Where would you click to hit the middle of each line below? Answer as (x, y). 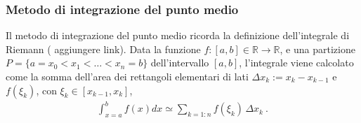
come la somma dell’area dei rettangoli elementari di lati (127, 76)
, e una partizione (317, 49)
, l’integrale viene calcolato (296, 63)
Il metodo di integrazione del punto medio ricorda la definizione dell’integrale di (178, 35)
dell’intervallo (180, 63)
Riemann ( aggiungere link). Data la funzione (103, 49)
